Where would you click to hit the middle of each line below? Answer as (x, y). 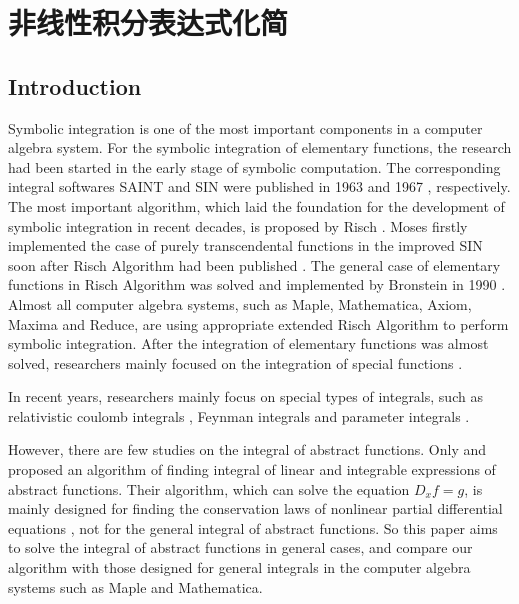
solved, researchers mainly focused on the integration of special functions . (235, 362)
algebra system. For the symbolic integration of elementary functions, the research (260, 147)
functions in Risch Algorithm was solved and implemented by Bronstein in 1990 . (257, 284)
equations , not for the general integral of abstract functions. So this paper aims (253, 527)
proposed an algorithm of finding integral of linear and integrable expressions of (252, 469)
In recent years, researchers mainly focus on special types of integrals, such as (245, 396)
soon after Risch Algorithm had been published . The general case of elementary (254, 264)
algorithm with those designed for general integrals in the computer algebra (239, 567)
